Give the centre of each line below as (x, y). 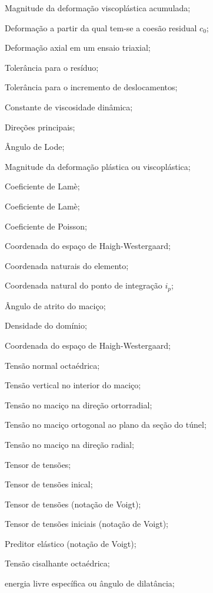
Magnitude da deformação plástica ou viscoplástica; (98, 166)
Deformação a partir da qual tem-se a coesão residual (101, 27)
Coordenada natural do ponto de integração (84, 285)
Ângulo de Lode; (35, 147)
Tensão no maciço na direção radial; (69, 444)
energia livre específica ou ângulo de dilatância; (90, 583)
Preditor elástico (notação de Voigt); (71, 543)
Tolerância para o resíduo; (52, 67)
